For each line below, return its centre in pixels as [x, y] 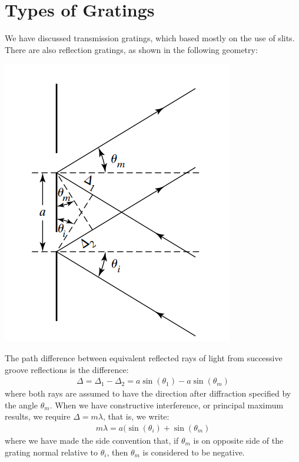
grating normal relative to [52, 452]
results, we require [38, 416]
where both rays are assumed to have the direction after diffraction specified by [148, 393]
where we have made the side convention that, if [92, 440]
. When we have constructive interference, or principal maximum [167, 405]
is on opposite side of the [238, 440]
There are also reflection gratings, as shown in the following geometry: [131, 49]
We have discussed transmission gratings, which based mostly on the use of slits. [150, 38]
